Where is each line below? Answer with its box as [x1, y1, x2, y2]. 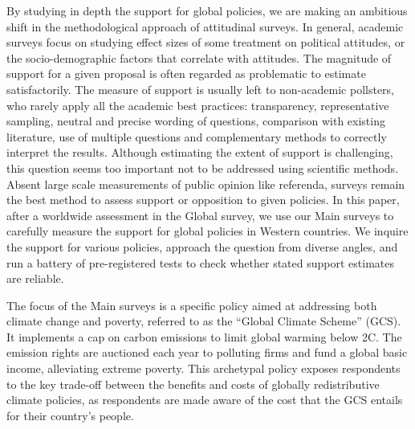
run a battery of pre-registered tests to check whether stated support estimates [6, 254, 394, 271]
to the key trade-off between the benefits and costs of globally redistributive [6, 375, 380, 392]
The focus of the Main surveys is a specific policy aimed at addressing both [6, 296, 377, 313]
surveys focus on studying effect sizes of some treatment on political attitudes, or [6, 34, 405, 51]
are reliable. [6, 270, 64, 287]
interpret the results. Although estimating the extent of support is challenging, [6, 144, 393, 161]
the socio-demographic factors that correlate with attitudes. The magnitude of [6, 49, 392, 66]
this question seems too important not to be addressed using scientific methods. [6, 159, 399, 176]
